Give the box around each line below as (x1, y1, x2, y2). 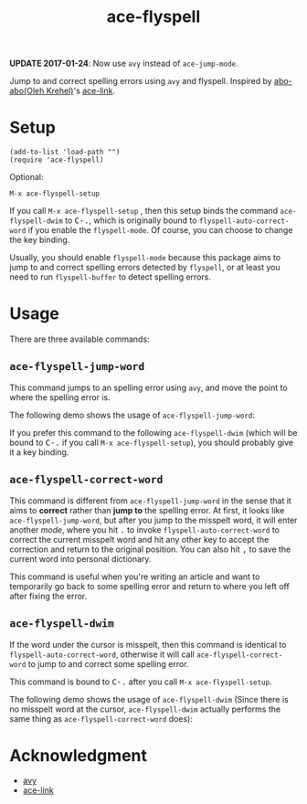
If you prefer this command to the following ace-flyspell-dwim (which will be (9, 427, 298, 438)
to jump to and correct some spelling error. (27, 658, 189, 669)
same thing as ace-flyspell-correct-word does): (9, 713, 194, 724)
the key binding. (9, 235, 70, 246)
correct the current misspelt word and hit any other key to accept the (9, 534, 270, 545)
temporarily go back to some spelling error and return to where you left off (9, 580, 290, 591)
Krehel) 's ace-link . (46, 85, 116, 97)
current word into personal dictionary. (9, 553, 152, 564)
